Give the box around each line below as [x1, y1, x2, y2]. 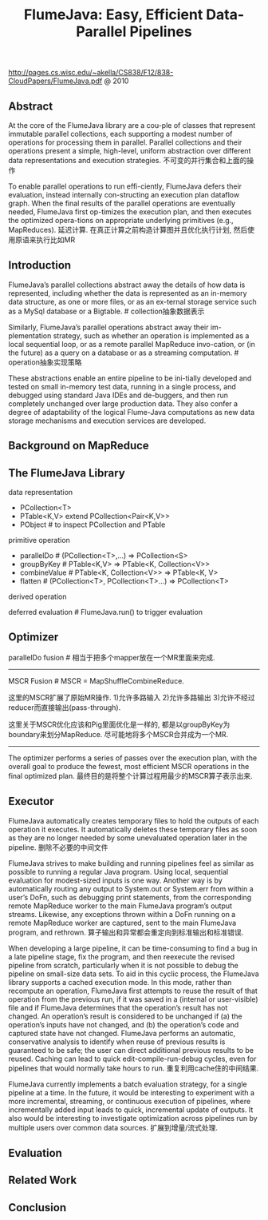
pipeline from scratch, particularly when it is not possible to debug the [8, 960, 239, 970]
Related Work [8, 1174, 77, 1187]
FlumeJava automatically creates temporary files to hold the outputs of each [8, 815, 259, 825]
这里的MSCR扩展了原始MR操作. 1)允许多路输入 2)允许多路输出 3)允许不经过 [8, 692, 255, 702]
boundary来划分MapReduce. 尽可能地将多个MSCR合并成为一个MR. [8, 729, 229, 739]
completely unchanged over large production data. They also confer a [8, 398, 238, 409]
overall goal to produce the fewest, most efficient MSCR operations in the [8, 761, 250, 771]
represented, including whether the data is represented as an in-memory [8, 288, 247, 297]
